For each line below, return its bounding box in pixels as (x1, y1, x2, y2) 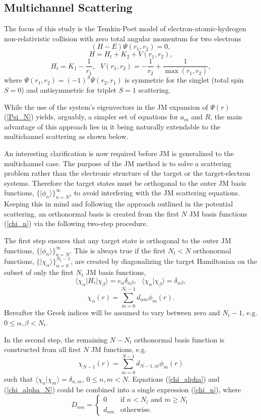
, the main (210, 111, 242, 122)
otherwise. (120, 406, 152, 413)
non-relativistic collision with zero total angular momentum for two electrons (4, 33, 241, 43)
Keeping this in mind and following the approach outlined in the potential (4, 198, 233, 209)
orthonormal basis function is (134, 334, 225, 344)
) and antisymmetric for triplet (21, 85, 117, 95)
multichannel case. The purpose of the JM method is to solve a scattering (4, 158, 231, 168)
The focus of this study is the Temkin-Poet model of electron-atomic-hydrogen (4, 23, 246, 34)
